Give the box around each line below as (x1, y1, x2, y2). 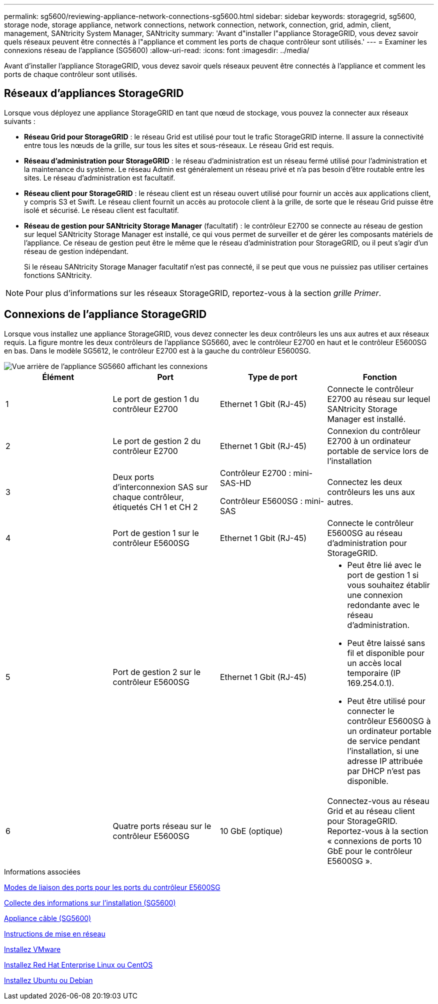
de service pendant (347, 735, 420, 746)
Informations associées (4, 867, 80, 876)
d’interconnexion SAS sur (112, 481, 208, 492)
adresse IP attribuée (347, 755, 423, 766)
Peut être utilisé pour (347, 695, 425, 706)
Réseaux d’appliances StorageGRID (4, 87, 184, 100)
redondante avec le (347, 599, 420, 610)
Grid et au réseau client (327, 805, 415, 816)
